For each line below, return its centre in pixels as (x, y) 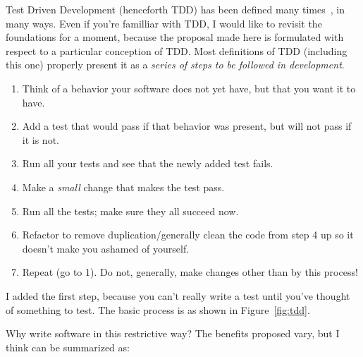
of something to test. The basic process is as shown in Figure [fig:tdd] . (158, 309)
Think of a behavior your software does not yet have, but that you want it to (189, 88)
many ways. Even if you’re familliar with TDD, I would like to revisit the (164, 23)
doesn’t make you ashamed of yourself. (106, 248)
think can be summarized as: (68, 347)
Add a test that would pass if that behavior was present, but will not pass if (187, 126)
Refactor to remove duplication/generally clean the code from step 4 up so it (188, 235)
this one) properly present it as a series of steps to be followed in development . (175, 65)
